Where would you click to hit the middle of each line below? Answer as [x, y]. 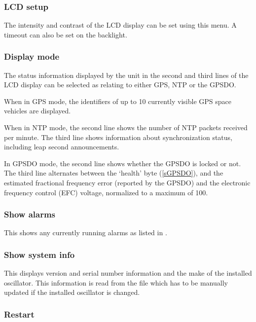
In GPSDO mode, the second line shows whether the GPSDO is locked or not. [123, 163]
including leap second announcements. [62, 147]
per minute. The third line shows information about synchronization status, [118, 137]
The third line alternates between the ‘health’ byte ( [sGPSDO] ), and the [114, 173]
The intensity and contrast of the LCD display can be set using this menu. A [120, 25]
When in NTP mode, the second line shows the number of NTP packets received [126, 127]
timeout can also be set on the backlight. [66, 34]
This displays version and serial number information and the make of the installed [128, 273]
